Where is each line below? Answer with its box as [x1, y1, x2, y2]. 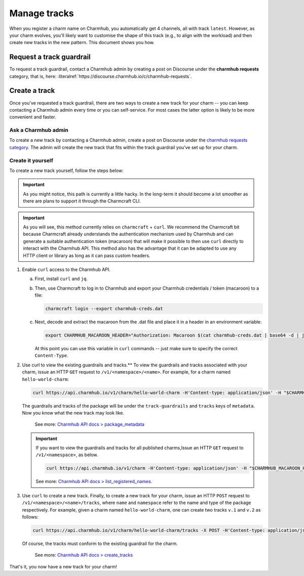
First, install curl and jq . [34, 276, 88, 282]
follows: [22, 514, 39, 520]
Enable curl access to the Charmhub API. [22, 266, 111, 273]
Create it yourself [9, 157, 53, 164]
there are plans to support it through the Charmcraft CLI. [23, 198, 141, 204]
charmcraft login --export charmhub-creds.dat [45, 306, 163, 312]
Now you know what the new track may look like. [22, 410, 124, 416]
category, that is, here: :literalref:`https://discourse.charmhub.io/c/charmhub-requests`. [9, 73, 192, 79]
